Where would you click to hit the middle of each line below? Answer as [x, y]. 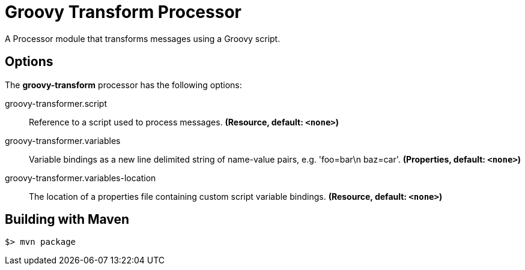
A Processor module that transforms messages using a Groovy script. [143, 38]
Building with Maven [67, 220]
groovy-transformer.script [56, 103]
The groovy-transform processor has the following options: [123, 85]
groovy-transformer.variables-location [80, 178]
